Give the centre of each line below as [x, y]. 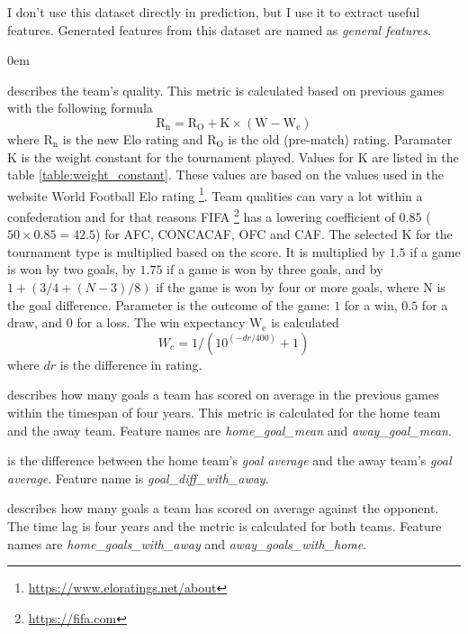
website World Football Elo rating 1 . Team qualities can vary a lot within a [215, 194]
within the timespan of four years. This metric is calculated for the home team [224, 412]
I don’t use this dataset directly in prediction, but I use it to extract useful [214, 12]
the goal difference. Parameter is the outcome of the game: [169, 304]
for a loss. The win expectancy [161, 322]
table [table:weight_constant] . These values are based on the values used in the [226, 175]
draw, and [35, 322]
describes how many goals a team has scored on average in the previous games [223, 395]
